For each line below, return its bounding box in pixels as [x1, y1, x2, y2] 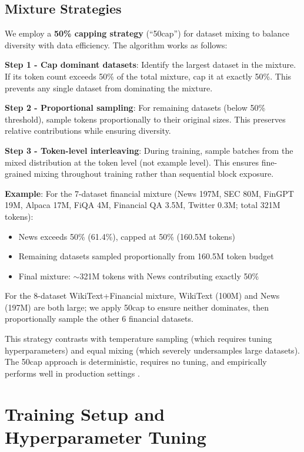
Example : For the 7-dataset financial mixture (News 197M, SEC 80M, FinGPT [5, 187, 294, 199]
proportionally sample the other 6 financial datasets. [5, 312, 193, 325]
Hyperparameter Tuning [5, 424, 206, 448]
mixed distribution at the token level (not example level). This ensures [5, 156, 259, 168]
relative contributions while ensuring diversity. [5, 124, 171, 137]
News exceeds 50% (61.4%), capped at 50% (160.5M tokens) [18, 230, 235, 242]
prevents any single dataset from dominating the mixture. [5, 81, 213, 94]
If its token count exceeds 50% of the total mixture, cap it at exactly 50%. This [5, 70, 292, 82]
